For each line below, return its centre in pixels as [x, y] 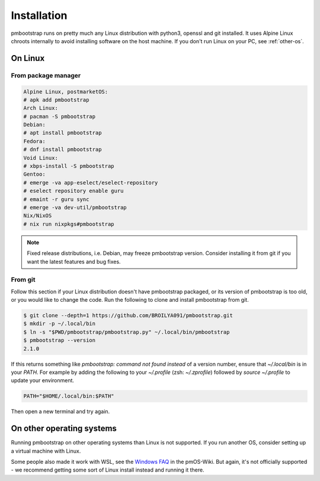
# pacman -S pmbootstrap [60, 116]
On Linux [28, 58]
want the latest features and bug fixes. [74, 262]
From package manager [46, 75]
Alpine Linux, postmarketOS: [66, 91]
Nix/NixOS [38, 216]
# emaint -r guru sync [56, 199]
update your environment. [42, 380]
